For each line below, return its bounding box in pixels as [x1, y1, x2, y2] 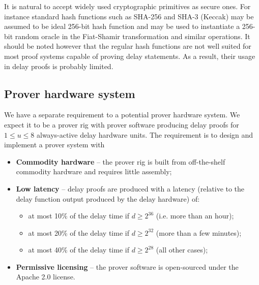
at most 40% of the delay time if [28, 244, 129, 255]
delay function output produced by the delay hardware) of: [16, 193, 200, 204]
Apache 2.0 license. [16, 271, 75, 282]
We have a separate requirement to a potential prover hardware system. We [4, 109, 240, 120]
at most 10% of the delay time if [28, 210, 129, 221]
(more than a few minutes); [156, 227, 242, 238]
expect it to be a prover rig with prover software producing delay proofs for [4, 119, 239, 130]
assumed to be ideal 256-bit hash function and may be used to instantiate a [4, 21, 240, 31]
